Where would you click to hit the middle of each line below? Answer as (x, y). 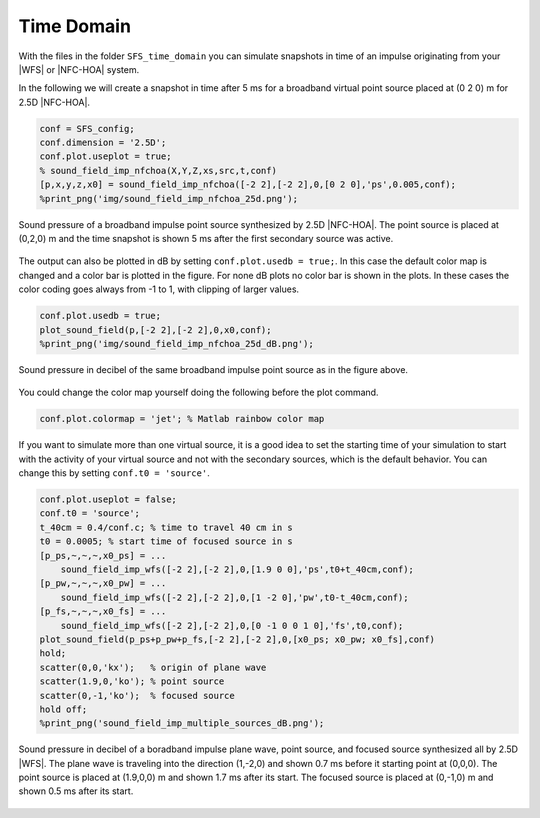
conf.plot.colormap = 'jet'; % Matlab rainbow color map (182, 419)
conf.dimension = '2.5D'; (103, 143)
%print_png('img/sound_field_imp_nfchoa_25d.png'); (169, 198)
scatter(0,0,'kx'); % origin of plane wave (153, 667)
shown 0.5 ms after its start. (76, 791)
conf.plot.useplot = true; (105, 156)
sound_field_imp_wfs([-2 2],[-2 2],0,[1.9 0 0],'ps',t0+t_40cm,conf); (237, 569)
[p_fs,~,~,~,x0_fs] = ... (103, 611)
